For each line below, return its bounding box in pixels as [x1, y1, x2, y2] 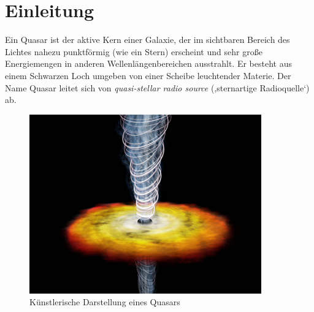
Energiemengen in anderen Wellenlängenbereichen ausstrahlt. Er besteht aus [5, 57, 292, 70]
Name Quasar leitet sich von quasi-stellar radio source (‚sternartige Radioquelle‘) [5, 81, 310, 94]
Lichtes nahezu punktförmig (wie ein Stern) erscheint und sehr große [5, 45, 262, 58]
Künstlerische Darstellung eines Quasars [29, 295, 180, 308]
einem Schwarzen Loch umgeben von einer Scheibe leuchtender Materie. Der [5, 69, 291, 82]
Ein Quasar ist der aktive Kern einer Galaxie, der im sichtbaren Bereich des [5, 33, 290, 46]
